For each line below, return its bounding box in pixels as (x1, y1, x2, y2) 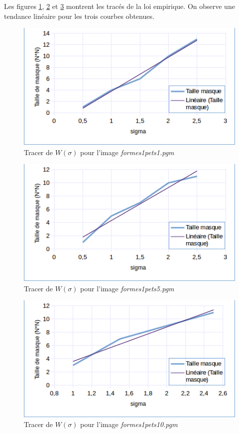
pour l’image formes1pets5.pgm (80, 283, 174, 293)
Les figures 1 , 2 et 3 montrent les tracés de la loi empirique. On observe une (4, 1, 235, 11)
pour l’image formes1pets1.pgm (80, 147, 174, 157)
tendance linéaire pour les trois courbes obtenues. (4, 10, 154, 21)
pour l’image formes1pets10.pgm (80, 419, 178, 430)
